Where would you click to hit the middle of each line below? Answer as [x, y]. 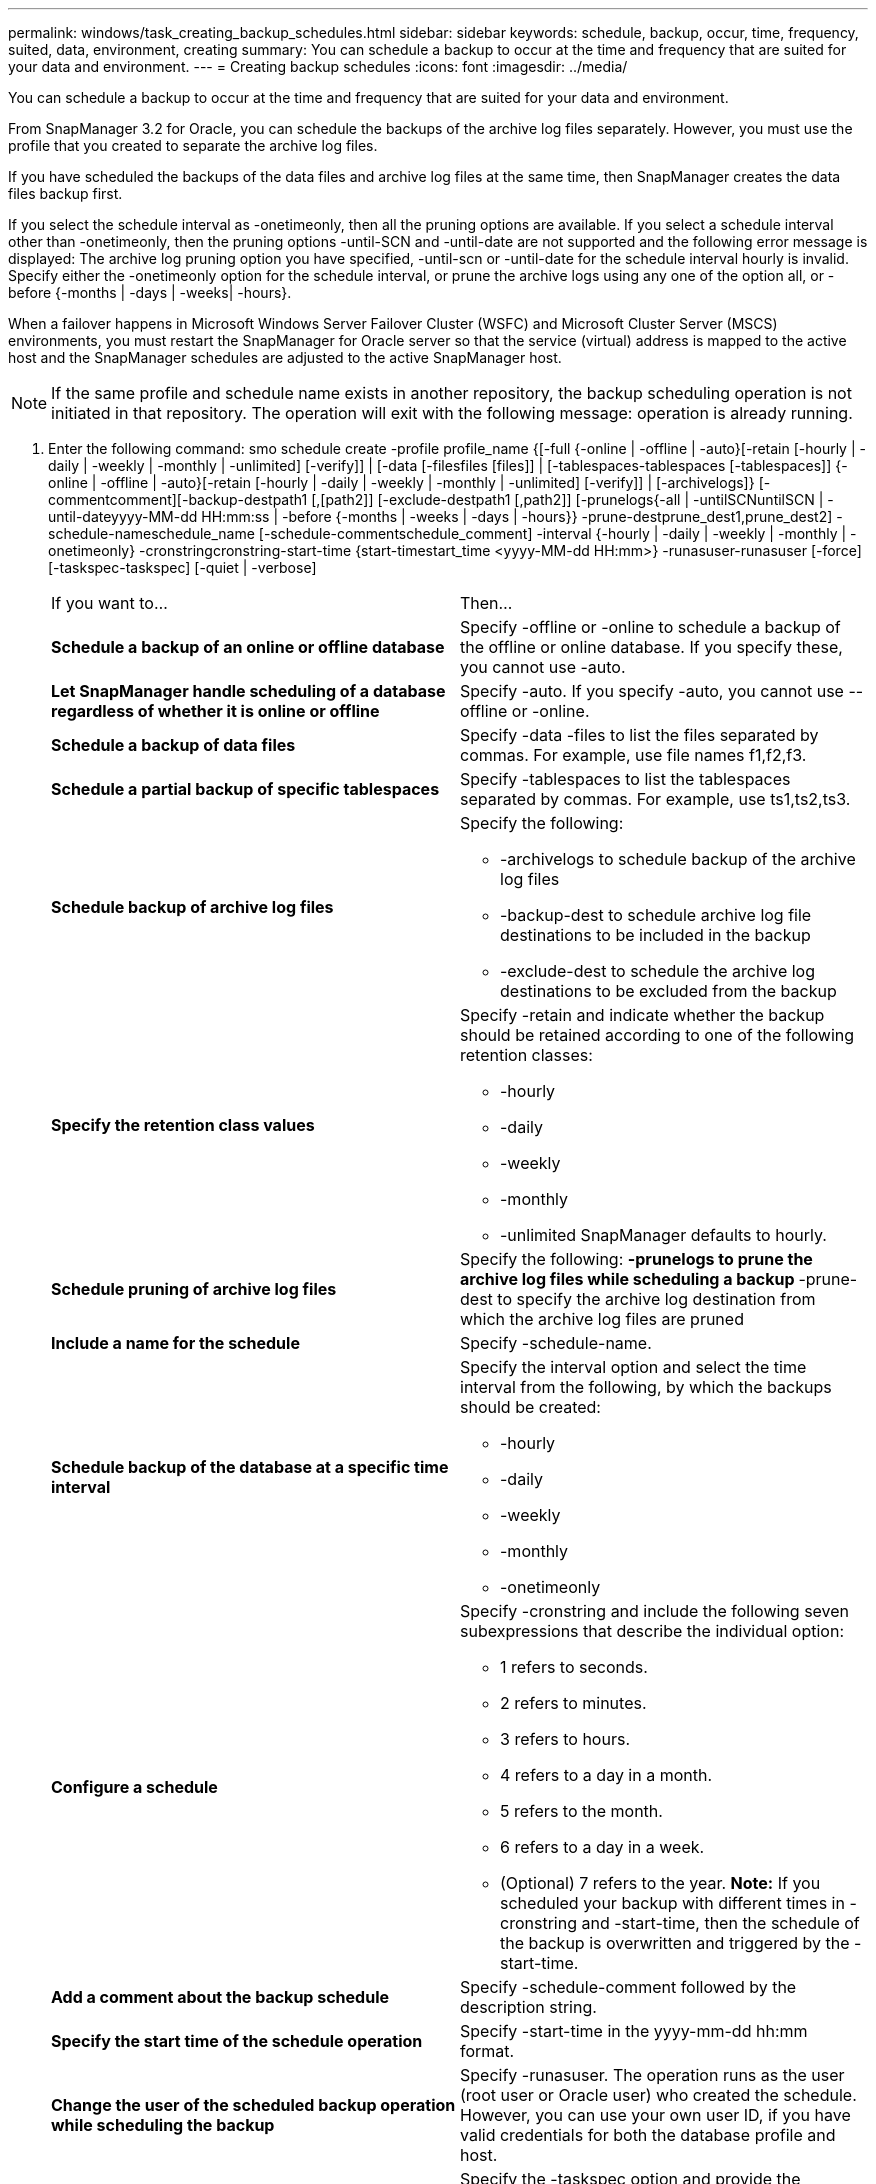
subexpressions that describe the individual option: [652, 1631]
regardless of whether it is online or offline [215, 711]
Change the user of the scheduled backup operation [253, 2105]
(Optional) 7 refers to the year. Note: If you [660, 1883]
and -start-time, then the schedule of [720, 1923]
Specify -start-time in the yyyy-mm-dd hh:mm [634, 2031]
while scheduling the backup [163, 2125]
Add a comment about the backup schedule [220, 1997]
